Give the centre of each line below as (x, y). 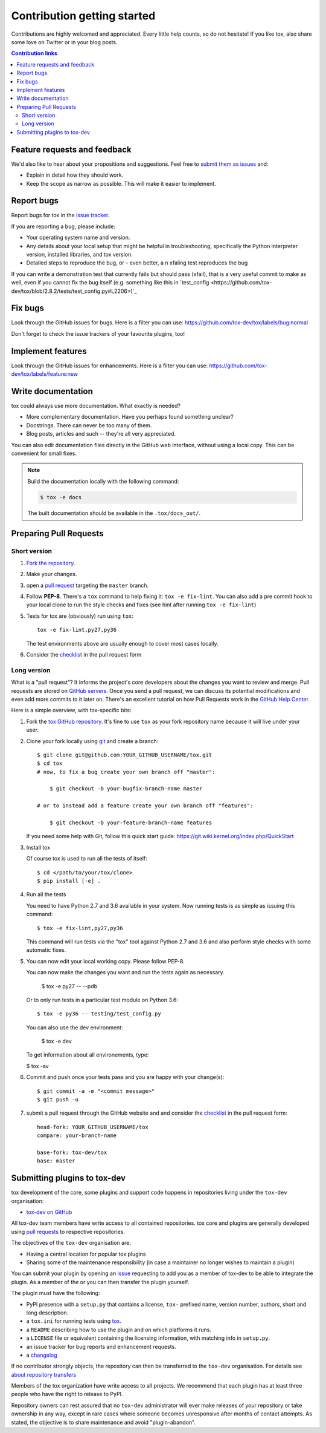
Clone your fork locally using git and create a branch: (92, 741)
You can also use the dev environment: (75, 1027)
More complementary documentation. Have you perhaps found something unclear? (130, 417)
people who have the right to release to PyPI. (67, 1394)
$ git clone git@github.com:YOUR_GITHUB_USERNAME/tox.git (125, 755)
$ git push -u (58, 1100)
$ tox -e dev (56, 1041)
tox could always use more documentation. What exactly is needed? (96, 406)
